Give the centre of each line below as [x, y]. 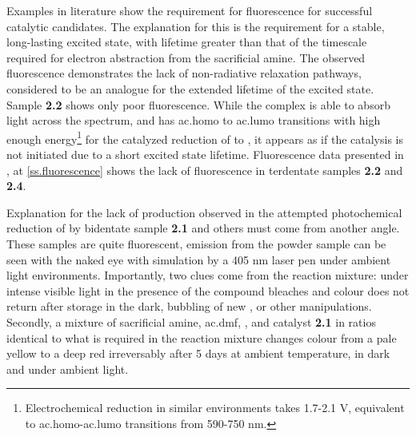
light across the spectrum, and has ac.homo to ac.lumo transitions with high [194, 120]
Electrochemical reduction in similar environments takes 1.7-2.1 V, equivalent [215, 408]
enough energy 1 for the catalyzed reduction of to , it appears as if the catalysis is [205, 137]
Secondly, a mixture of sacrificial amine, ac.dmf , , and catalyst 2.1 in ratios [191, 321]
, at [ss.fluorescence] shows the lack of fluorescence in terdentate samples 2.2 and [205, 170]
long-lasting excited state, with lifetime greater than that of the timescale [187, 42]
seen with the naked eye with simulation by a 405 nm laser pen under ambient [199, 259]
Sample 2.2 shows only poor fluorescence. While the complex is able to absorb [198, 104]
